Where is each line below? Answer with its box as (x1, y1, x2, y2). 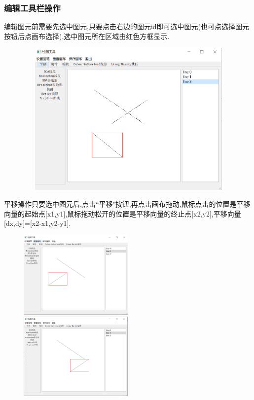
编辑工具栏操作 (4, 1, 61, 14)
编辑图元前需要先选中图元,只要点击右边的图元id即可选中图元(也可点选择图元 (4, 21, 250, 32)
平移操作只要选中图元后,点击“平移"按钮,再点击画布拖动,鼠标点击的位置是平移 (4, 199, 251, 209)
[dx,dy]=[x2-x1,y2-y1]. (4, 218, 71, 228)
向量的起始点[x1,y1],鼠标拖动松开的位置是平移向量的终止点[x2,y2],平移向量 (4, 208, 241, 218)
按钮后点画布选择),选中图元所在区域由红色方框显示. (4, 31, 170, 41)
